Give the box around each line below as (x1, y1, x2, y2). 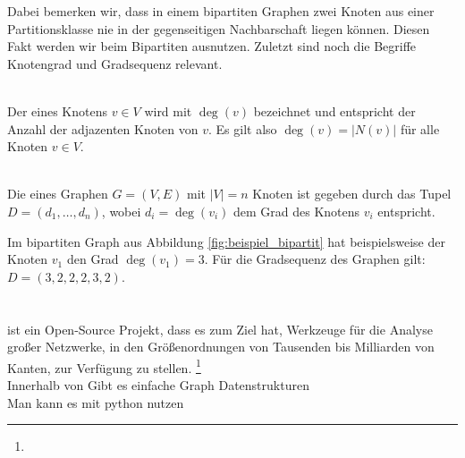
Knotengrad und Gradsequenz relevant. (7, 54, 223, 72)
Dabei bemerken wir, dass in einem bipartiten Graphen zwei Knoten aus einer (7, 2, 435, 20)
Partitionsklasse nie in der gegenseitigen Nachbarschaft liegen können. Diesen (7, 19, 430, 38)
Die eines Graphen (7, 184, 108, 203)
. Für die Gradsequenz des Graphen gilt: (204, 250, 426, 268)
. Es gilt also (208, 119, 277, 138)
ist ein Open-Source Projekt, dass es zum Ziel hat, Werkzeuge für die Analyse (7, 319, 433, 338)
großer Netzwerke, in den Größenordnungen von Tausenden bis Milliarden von (7, 337, 435, 356)
